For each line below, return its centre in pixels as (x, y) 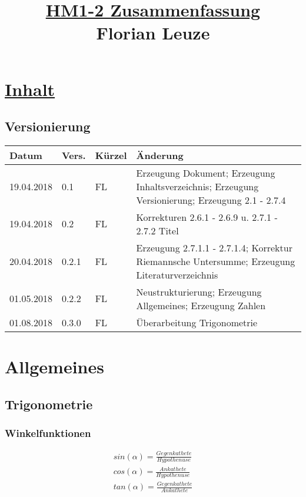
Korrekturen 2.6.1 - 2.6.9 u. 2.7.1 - (207, 217)
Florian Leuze (153, 33)
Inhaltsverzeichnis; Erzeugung (197, 186)
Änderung (160, 155)
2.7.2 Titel (157, 230)
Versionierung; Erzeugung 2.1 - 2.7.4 (211, 200)
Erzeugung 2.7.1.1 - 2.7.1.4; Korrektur (214, 247)
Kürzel (111, 155)
